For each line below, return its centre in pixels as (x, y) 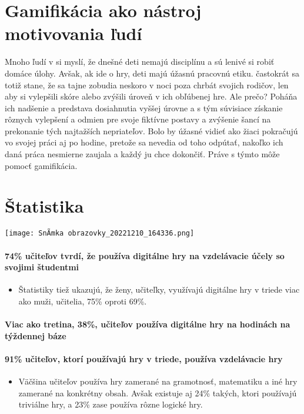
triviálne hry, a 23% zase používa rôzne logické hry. (111, 404)
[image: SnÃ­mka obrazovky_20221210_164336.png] (100, 234)
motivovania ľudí (74, 33)
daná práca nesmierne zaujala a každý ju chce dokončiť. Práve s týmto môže (142, 154)
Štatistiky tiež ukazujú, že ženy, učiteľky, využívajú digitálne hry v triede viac (159, 289)
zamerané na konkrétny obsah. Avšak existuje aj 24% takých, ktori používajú (158, 393)
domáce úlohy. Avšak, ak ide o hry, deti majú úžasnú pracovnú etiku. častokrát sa (152, 73)
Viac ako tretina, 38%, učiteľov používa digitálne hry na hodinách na (148, 324)
